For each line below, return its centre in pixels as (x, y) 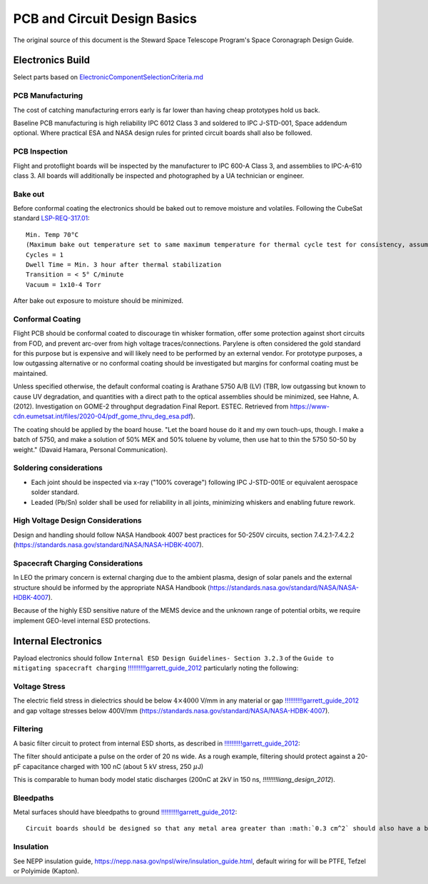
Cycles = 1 (45, 255)
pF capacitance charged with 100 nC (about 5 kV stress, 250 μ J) (108, 766)
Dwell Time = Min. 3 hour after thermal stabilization (124, 265)
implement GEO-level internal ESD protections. (82, 621)
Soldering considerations (58, 468)
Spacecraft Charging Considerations (78, 563)
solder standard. (55, 492)
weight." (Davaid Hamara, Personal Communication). (90, 449)
